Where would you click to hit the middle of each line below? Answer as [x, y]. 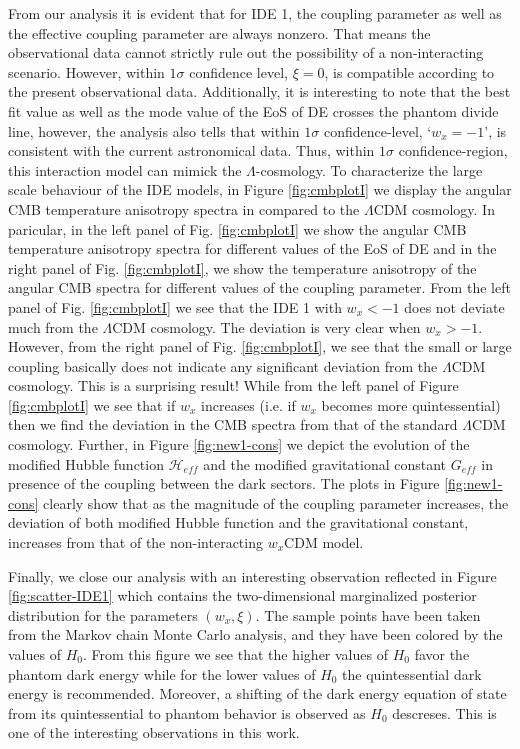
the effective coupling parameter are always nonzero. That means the [219, 32]
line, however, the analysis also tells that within [154, 130]
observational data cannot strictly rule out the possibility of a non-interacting [246, 52]
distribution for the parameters [103, 614]
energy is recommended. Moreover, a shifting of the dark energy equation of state [257, 693]
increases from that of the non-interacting [135, 542]
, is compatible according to [409, 71]
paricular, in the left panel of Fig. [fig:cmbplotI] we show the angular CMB [237, 228]
